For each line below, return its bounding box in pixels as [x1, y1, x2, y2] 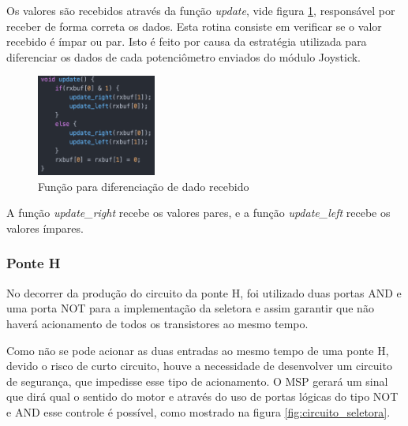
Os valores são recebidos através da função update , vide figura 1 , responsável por [6, 2, 395, 18]
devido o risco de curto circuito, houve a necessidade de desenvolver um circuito [6, 357, 392, 374]
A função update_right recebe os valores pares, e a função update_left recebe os [6, 204, 391, 221]
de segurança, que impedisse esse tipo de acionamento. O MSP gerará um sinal [6, 372, 388, 389]
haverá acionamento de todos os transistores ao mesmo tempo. [6, 315, 309, 331]
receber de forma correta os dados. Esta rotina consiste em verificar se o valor [6, 17, 382, 34]
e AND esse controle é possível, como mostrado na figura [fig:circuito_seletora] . [6, 403, 391, 420]
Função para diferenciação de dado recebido [38, 177, 249, 194]
